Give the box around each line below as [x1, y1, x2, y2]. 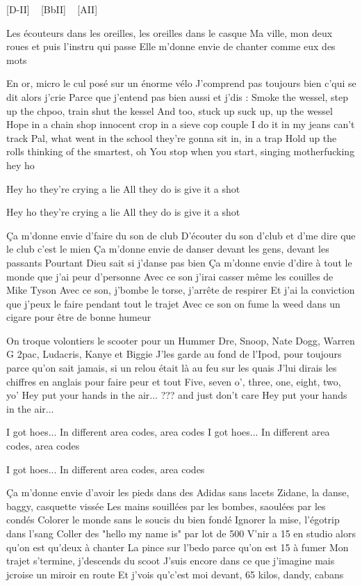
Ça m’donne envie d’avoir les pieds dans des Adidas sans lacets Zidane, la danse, [6, 485, 349, 500]
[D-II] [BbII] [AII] [6, 2, 98, 16]
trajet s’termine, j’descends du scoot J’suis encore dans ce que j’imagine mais [6, 553, 335, 568]
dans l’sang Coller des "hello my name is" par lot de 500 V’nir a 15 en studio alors [6, 526, 356, 540]
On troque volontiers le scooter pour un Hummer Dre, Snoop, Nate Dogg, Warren [6, 333, 355, 347]
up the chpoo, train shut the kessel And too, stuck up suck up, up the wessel [6, 103, 333, 118]
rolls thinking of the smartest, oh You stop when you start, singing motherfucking [6, 144, 355, 159]
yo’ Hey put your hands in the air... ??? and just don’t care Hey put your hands [6, 388, 347, 402]
